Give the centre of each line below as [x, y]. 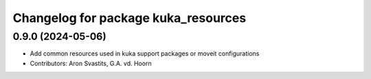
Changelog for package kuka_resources [130, 18]
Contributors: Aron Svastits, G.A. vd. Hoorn [91, 63]
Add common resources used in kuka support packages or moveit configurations [145, 54]
